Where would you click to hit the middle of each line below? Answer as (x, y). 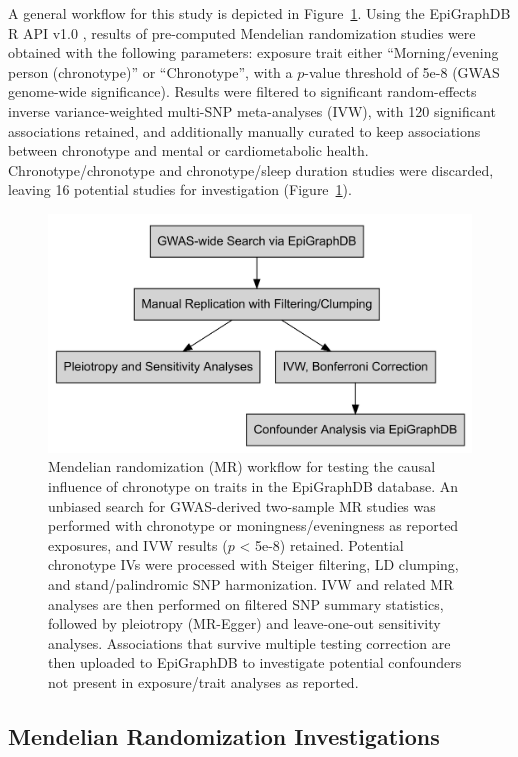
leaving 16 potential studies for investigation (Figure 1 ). (180, 189)
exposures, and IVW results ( (138, 544)
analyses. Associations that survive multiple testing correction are (249, 642)
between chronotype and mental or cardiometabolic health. (188, 150)
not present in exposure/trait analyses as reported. (203, 681)
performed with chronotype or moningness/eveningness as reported (253, 525)
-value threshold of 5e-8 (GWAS (402, 71)
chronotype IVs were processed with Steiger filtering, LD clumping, (253, 564)
